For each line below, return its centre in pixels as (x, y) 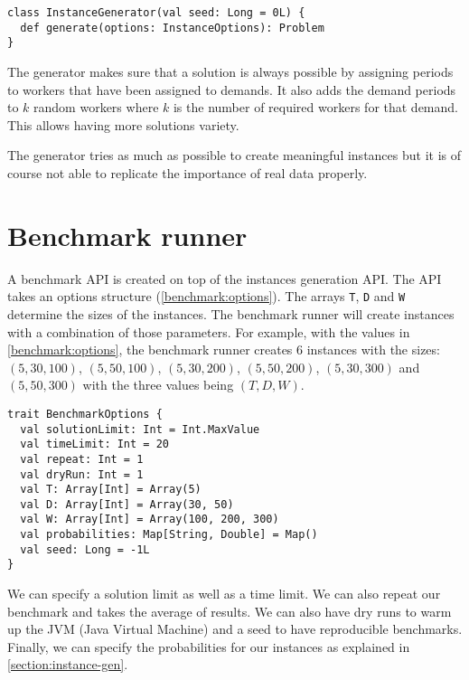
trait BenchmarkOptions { (85, 414)
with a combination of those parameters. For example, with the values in (209, 331)
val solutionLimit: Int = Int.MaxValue (140, 429)
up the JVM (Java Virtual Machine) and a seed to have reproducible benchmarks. (235, 629)
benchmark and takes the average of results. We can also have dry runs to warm (230, 611)
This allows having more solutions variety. (123, 124)
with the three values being (158, 385)
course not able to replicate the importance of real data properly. (188, 172)
